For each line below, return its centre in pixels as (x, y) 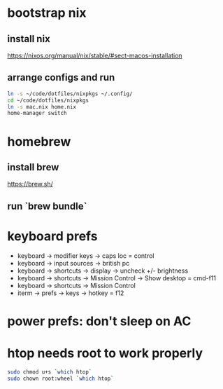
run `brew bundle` (47, 206)
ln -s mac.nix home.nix (42, 107)
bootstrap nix (47, 13)
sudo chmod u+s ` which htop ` (50, 372)
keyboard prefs (52, 236)
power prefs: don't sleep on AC (99, 321)
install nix (29, 39)
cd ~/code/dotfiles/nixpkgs (48, 100)
